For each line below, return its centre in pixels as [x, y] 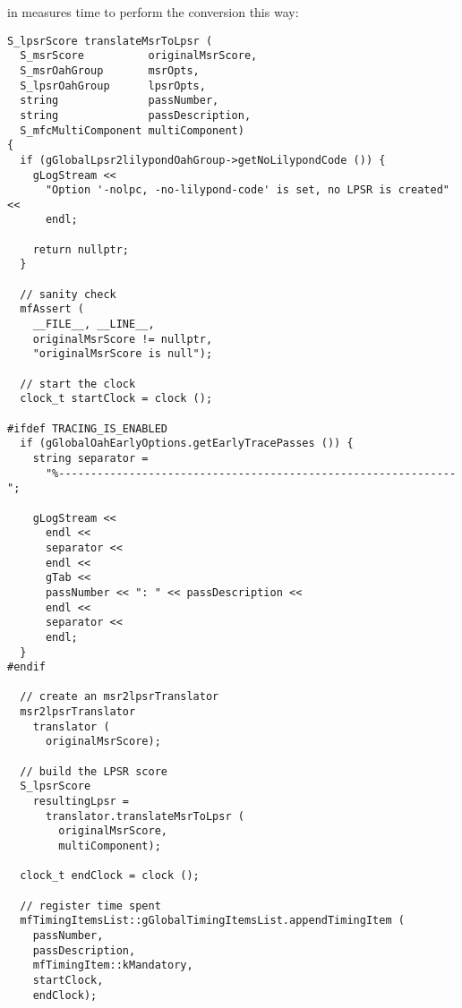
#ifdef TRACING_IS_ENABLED [87, 428]
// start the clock [78, 384]
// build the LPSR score [94, 771]
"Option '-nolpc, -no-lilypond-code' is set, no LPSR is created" [247, 190]
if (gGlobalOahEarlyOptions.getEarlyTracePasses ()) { [187, 444]
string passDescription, [136, 115]
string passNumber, [120, 101]
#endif [26, 667]
